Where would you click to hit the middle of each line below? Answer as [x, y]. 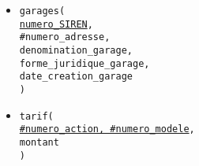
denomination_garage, [76, 50]
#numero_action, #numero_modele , [107, 129]
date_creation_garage [76, 77]
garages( [42, 11]
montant [39, 142]
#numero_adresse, [65, 37]
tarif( [36, 116]
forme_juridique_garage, [84, 63]
